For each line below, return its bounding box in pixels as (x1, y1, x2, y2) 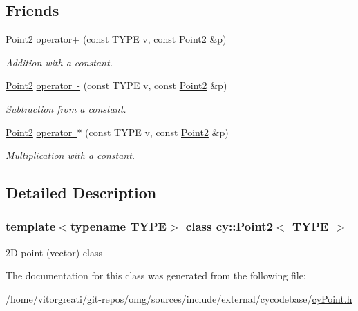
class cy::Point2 (185, 218, 274, 235)
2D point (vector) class (6, 245, 102, 259)
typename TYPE (70, 218, 167, 235)
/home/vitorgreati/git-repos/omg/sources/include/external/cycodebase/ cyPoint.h (6, 291, 352, 305)
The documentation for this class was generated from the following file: (6, 268, 306, 283)
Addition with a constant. (6, 55, 113, 69)
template (6, 218, 56, 235)
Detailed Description (6, 182, 157, 203)
